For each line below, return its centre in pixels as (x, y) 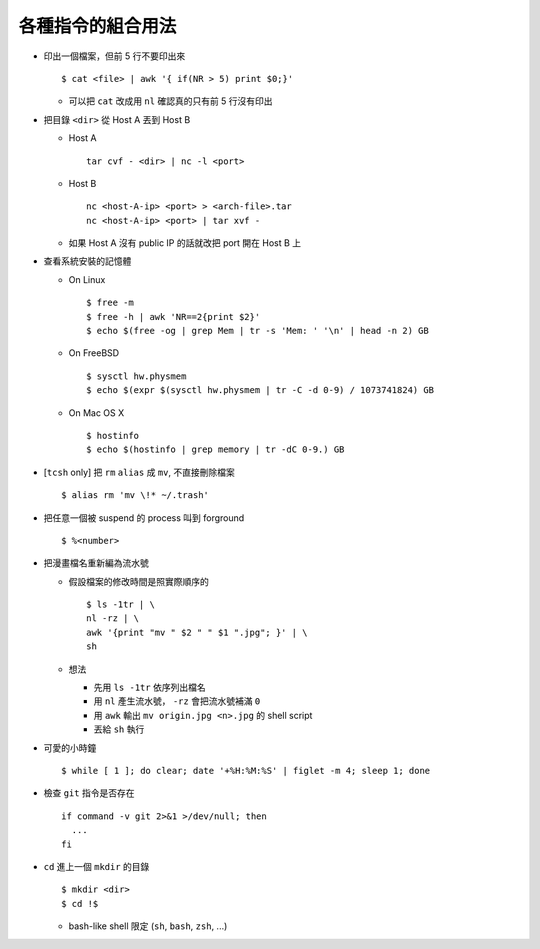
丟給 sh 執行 (119, 729)
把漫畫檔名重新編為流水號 (96, 563)
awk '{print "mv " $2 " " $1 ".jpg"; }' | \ (197, 632)
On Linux (87, 279)
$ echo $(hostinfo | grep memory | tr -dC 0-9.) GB (215, 449)
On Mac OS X (96, 412)
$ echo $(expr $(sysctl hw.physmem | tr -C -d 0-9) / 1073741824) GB (260, 390)
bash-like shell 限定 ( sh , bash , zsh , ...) (148, 926)
